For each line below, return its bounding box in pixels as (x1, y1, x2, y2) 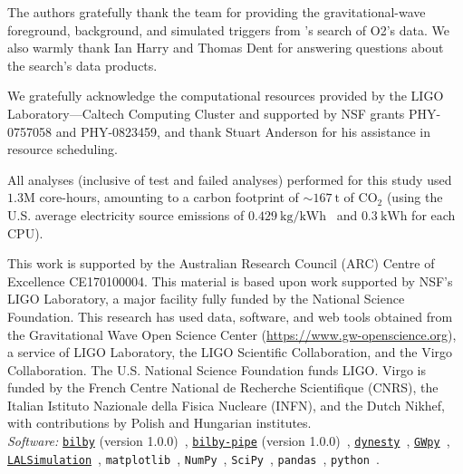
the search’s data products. (7, 55, 158, 74)
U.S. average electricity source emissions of (7, 205, 245, 224)
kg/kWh (280, 209, 326, 223)
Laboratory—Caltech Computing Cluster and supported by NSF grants (7, 103, 405, 122)
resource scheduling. (7, 140, 118, 159)
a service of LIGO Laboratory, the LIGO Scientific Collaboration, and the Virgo (7, 343, 453, 362)
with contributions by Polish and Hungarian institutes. (7, 413, 312, 432)
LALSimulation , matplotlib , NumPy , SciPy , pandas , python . (7, 449, 380, 468)
